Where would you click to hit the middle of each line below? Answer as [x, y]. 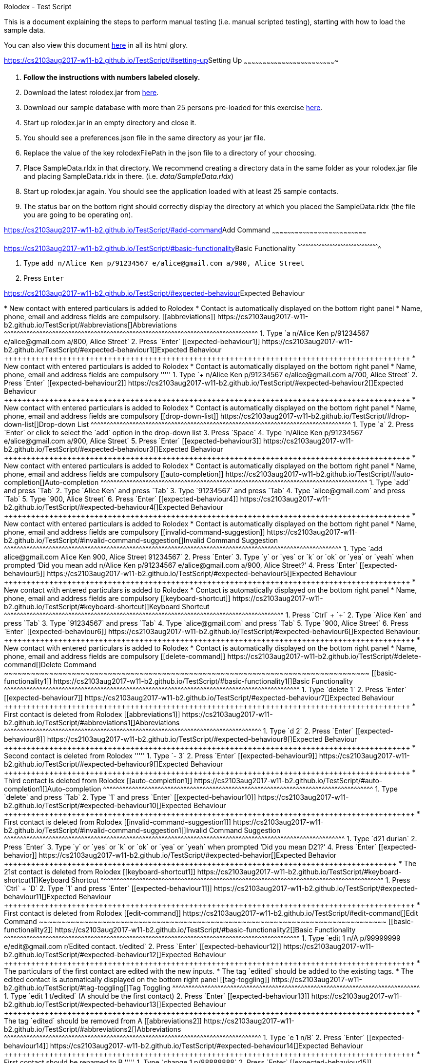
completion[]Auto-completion [51, 483]
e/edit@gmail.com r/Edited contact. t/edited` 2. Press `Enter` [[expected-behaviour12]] [143, 947]
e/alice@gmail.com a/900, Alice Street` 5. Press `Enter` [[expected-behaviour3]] [133, 441]
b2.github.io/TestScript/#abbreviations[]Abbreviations [90, 325]
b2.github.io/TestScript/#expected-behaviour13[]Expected [98, 1005]
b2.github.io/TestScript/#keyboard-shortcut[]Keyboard [92, 607]
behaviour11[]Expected [40, 897]
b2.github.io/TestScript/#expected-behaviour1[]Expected [96, 350]
